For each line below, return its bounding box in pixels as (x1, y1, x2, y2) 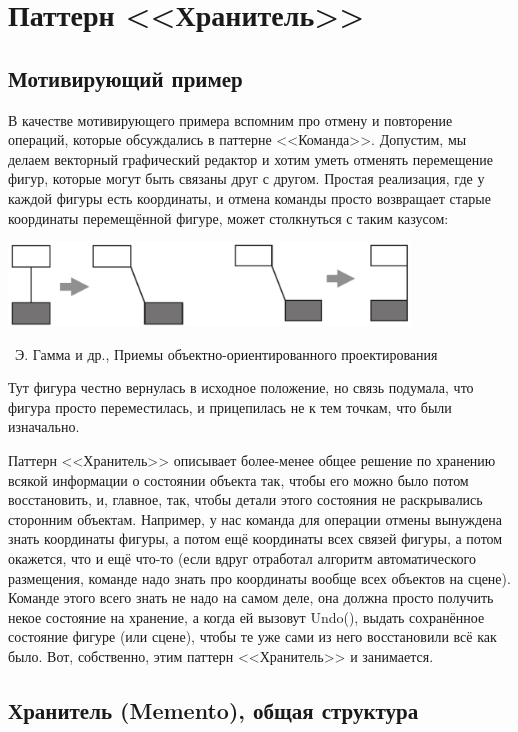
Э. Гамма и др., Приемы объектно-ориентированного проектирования (14, 343, 438, 364)
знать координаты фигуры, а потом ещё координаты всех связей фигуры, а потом (8, 528, 503, 549)
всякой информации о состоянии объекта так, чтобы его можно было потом (8, 469, 469, 490)
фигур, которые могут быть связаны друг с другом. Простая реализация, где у (8, 168, 485, 189)
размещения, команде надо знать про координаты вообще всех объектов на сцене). (8, 567, 511, 588)
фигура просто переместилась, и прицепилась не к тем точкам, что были (8, 396, 452, 417)
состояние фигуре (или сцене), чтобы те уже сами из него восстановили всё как (8, 626, 497, 647)
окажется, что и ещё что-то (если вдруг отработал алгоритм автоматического (8, 547, 476, 568)
